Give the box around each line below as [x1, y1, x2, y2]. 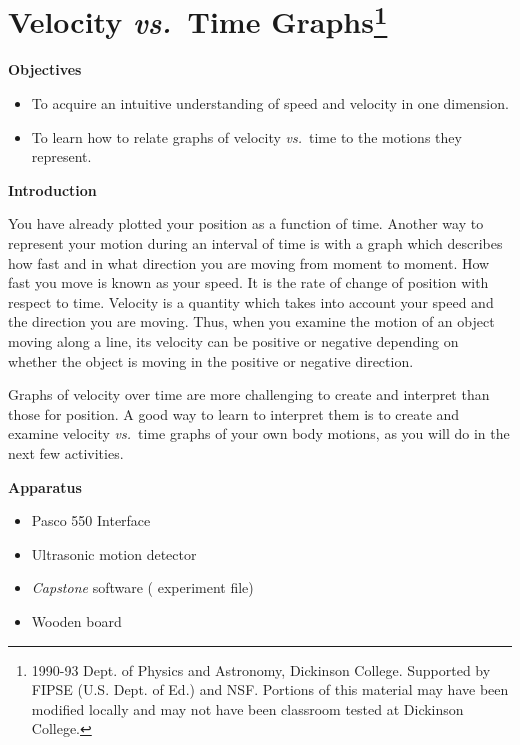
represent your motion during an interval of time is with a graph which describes [8, 233, 503, 254]
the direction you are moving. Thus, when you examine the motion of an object [8, 311, 495, 332]
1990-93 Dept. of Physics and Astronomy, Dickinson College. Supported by [31, 659, 491, 680]
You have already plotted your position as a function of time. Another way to [8, 213, 484, 234]
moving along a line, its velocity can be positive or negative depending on [8, 330, 459, 351]
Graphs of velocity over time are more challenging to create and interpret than [8, 384, 490, 405]
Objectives [8, 59, 82, 80]
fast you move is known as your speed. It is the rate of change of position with [8, 272, 489, 293]
